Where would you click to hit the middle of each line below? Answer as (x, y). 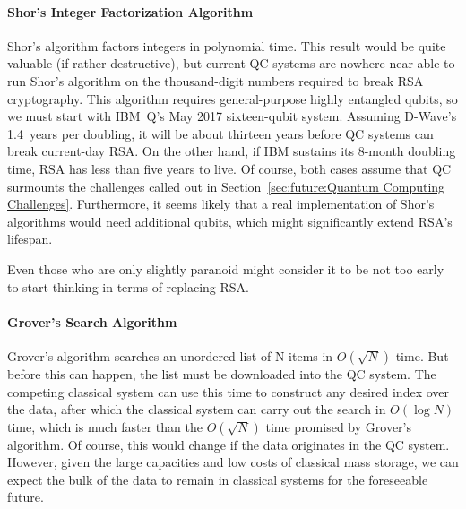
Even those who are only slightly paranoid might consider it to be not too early (226, 268)
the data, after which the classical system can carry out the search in (197, 409)
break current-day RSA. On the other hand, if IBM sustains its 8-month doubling (232, 151)
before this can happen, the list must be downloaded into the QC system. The (222, 373)
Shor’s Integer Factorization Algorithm (130, 11)
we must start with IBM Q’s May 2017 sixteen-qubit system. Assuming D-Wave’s (232, 116)
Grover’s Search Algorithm (92, 321)
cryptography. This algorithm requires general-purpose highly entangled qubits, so (233, 98)
